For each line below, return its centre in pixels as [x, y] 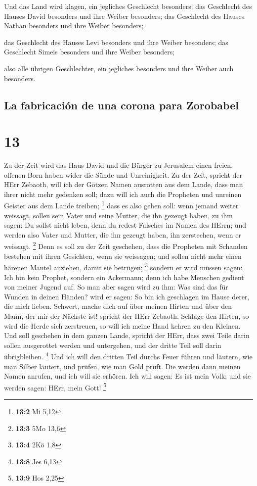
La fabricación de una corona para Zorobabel [121, 105]
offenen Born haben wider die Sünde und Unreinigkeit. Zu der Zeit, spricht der [123, 174]
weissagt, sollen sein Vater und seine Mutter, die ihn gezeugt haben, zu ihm [118, 215]
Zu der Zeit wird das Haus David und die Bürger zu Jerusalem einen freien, [119, 165]
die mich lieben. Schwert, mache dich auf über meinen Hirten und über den [118, 306]
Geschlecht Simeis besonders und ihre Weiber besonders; [89, 52]
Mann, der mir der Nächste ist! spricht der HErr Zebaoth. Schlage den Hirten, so [127, 316]
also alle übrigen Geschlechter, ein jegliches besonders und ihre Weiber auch [119, 68]
